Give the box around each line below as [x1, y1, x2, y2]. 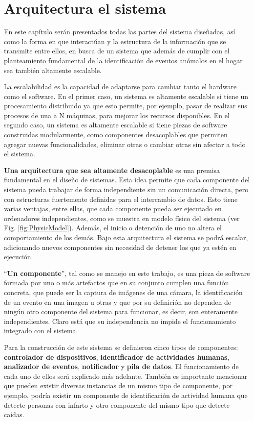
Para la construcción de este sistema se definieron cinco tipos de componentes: [4, 342, 238, 352]
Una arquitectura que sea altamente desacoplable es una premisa [4, 165, 220, 175]
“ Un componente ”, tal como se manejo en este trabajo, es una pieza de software [4, 268, 250, 278]
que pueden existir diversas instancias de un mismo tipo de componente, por [4, 380, 233, 391]
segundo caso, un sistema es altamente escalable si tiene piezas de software [4, 120, 227, 130]
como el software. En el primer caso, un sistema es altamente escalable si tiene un [4, 91, 249, 101]
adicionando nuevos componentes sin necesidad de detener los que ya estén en [4, 242, 236, 252]
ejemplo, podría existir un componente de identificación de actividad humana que [4, 390, 248, 400]
